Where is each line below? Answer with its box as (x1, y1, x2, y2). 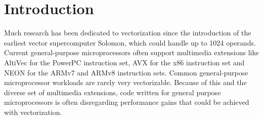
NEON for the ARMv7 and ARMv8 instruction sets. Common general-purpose (4, 67, 248, 77)
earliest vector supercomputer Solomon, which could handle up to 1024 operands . (4, 37, 256, 48)
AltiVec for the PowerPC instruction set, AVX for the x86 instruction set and (4, 57, 245, 67)
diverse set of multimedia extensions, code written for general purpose (4, 87, 221, 97)
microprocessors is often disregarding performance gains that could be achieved (4, 97, 249, 107)
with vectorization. (4, 106, 62, 117)
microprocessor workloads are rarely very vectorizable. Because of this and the (4, 77, 247, 88)
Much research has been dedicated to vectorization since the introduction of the (4, 27, 251, 38)
